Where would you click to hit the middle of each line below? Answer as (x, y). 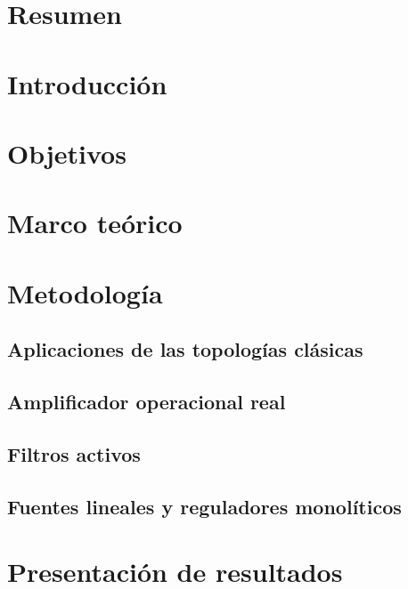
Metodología (85, 292)
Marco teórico (95, 223)
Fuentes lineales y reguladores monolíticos (204, 506)
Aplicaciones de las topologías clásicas (185, 349)
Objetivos (67, 153)
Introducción (87, 83)
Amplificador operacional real (147, 402)
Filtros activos (74, 453)
